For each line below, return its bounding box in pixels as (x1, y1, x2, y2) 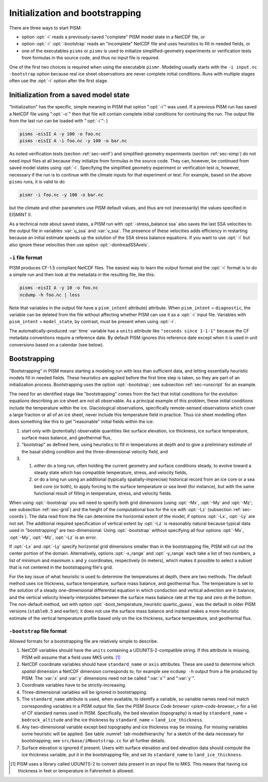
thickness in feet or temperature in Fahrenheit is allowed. (18, 768, 134, 774)
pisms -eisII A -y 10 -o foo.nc (19, 285, 99, 291)
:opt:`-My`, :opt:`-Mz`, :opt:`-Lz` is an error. (9, 534, 97, 540)
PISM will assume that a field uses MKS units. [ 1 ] (21, 654, 121, 660)
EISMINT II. (9, 212, 32, 218)
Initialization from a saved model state (9, 91, 130, 99)
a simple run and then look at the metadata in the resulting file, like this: (9, 271, 155, 278)
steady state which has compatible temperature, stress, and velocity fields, (34, 470, 188, 476)
